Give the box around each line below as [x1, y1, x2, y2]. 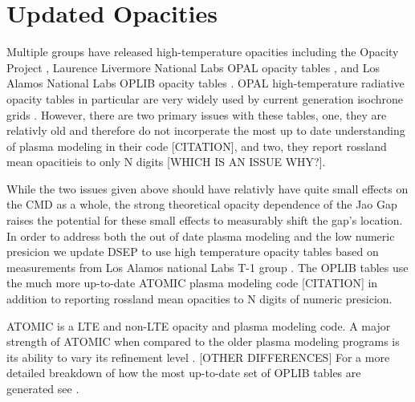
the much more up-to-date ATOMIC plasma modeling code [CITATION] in [6, 274, 378, 291]
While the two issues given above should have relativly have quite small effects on [6, 180, 409, 197]
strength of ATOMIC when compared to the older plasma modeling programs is [6, 333, 400, 350]
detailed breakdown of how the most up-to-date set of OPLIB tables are [6, 364, 361, 381]
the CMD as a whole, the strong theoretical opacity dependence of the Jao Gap [6, 196, 397, 213]
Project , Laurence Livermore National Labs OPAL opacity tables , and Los [6, 59, 380, 75]
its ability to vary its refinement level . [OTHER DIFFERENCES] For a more [6, 348, 390, 365]
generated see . [6, 380, 79, 396]
